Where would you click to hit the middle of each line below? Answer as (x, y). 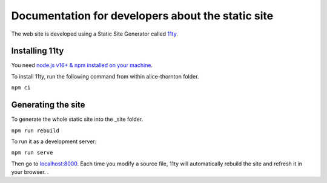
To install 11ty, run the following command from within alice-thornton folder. (105, 76)
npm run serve (32, 153)
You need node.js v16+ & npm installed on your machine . (82, 65)
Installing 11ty (38, 51)
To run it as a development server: (54, 141)
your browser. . (30, 172)
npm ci (21, 88)
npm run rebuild (35, 130)
